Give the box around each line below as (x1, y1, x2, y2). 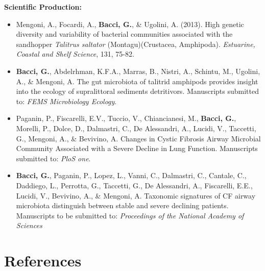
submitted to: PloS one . (16, 153, 91, 163)
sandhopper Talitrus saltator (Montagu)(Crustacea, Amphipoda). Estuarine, (16, 38, 255, 49)
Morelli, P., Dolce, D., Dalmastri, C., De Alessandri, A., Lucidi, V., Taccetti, (16, 122, 256, 133)
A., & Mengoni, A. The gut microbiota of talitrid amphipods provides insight (16, 76, 258, 86)
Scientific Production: (4, 2, 82, 12)
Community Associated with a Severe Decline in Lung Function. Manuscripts (16, 143, 258, 154)
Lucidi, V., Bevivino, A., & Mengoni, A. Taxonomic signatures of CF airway (16, 190, 256, 201)
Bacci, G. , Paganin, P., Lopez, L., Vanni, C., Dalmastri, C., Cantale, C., (16, 170, 247, 181)
